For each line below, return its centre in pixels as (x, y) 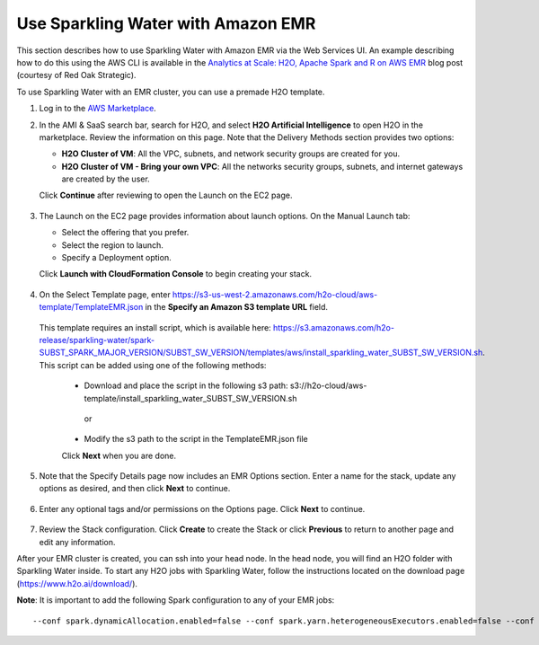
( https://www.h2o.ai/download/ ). (77, 583)
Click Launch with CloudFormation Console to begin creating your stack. (176, 274)
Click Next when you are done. (119, 455)
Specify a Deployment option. (116, 258)
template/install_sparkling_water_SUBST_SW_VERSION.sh (190, 398)
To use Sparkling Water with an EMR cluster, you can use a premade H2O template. (171, 92)
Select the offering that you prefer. (125, 233)
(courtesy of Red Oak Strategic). (76, 75)
